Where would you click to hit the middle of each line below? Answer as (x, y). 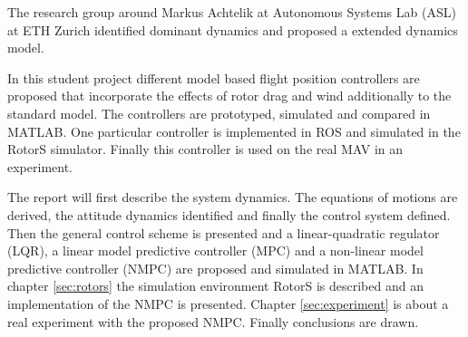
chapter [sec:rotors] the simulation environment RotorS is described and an (215, 286)
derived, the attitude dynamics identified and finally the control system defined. (229, 214)
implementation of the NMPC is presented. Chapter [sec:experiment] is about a (228, 303)
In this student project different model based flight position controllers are (214, 77)
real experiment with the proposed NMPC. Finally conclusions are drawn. (213, 321)
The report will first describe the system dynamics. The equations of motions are (233, 197)
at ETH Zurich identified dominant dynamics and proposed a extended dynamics (233, 29)
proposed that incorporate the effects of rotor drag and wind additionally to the (229, 96)
